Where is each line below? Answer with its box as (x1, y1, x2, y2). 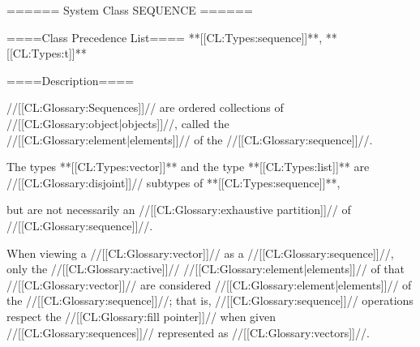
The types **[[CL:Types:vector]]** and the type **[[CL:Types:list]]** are (6, 158, 370, 175)
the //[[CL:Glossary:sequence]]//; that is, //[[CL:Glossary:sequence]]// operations (6, 292, 414, 309)
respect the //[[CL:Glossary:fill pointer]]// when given (6, 307, 276, 324)
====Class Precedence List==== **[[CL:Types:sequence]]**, (6, 28, 323, 45)
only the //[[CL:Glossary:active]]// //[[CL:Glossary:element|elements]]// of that (6, 260, 405, 277)
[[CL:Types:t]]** (6, 45, 87, 62)
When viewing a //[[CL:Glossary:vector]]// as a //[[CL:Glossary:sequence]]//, (6, 244, 394, 261)
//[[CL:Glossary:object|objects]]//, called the (6, 114, 229, 131)
